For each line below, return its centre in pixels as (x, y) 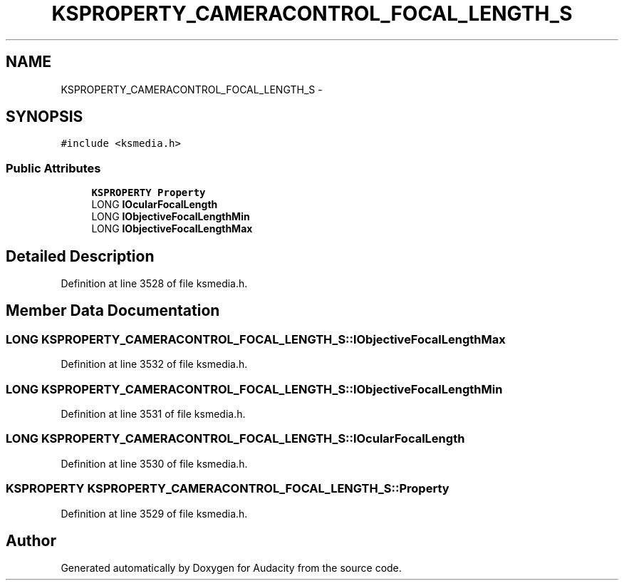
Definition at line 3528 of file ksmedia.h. (154, 284)
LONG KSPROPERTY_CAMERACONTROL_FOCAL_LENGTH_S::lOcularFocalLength (235, 439)
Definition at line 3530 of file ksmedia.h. (154, 463)
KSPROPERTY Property (149, 193)
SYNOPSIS (45, 117)
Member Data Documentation (113, 311)
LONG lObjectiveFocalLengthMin (171, 217)
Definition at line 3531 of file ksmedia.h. (153, 414)
